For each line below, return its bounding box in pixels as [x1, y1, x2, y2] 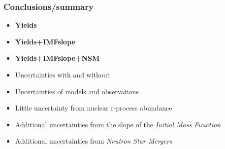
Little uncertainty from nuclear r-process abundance [15, 103, 172, 113]
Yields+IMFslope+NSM [15, 53, 100, 63]
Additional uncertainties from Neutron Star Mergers [15, 136, 172, 146]
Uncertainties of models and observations [15, 86, 139, 96]
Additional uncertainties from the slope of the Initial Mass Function [15, 119, 221, 129]
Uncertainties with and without [15, 70, 110, 79]
